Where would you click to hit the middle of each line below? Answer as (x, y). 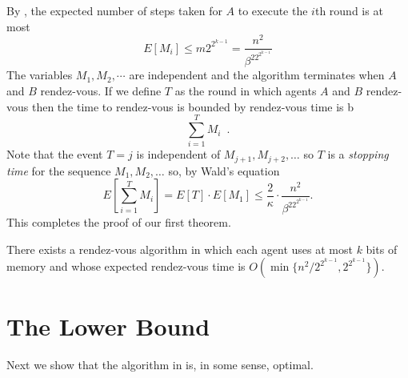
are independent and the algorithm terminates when (257, 75)
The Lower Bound (108, 326)
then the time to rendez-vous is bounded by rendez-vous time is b (193, 106)
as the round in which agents (246, 91)
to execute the (273, 10)
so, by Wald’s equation (224, 170)
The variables (40, 75)
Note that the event (55, 154)
